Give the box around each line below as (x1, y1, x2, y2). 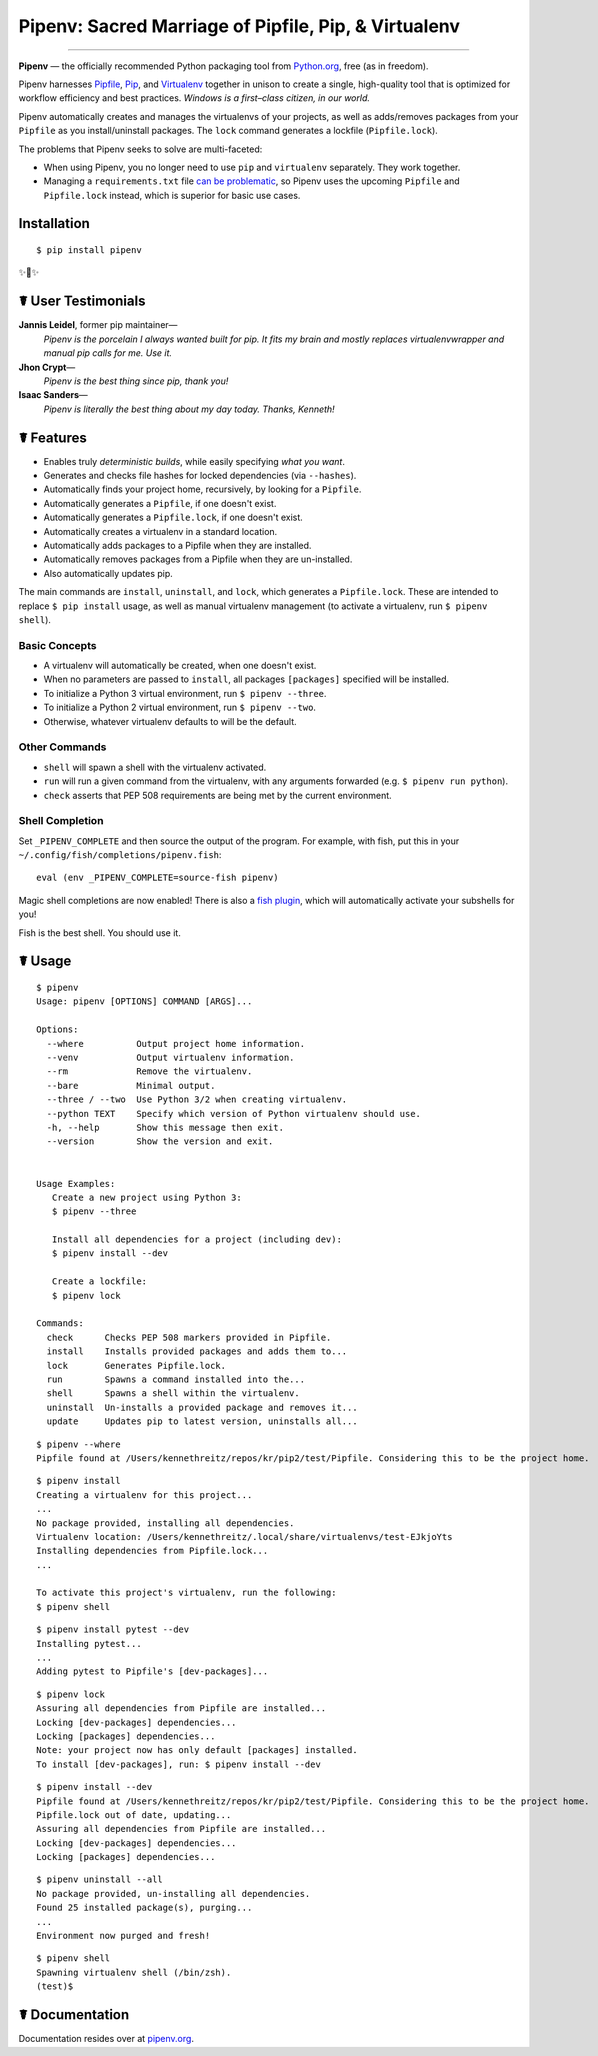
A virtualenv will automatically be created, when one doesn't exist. (43, 660, 317, 672)
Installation (18, 215, 90, 232)
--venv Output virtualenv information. (46, 1052, 295, 1063)
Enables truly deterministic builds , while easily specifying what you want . (43, 455, 345, 467)
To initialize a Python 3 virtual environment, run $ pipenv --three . (43, 687, 327, 699)
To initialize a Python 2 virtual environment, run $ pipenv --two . (43, 701, 317, 714)
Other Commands (18, 740, 107, 754)
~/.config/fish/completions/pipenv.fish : (18, 849, 222, 861)
